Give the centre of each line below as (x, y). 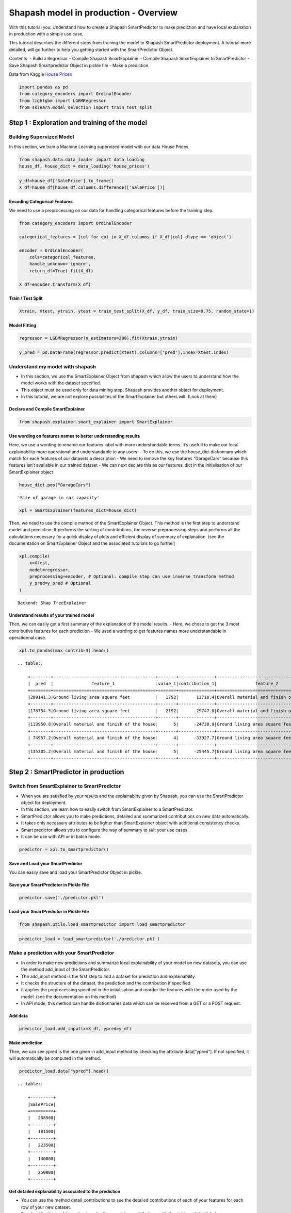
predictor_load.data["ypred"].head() (64, 1071)
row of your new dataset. (46, 1207)
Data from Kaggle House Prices (40, 74)
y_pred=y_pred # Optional (60, 583)
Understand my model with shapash (53, 366)
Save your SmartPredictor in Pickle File (49, 885)
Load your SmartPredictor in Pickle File (49, 912)
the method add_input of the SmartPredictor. (66, 969)
